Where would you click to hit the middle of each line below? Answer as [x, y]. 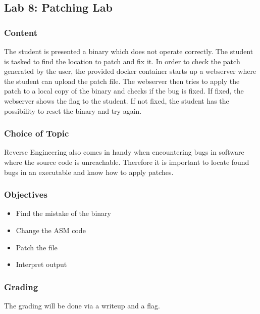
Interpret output [41, 264]
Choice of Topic [37, 133]
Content [21, 32]
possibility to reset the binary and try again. [73, 110]
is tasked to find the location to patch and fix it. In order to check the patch [122, 61]
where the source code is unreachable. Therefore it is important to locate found [127, 162]
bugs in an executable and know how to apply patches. [89, 172]
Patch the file [37, 247]
